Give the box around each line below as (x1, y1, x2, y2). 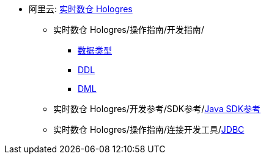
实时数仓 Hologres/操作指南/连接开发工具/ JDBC (53, 124, 245, 135)
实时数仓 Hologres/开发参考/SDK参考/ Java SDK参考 (53, 104, 261, 114)
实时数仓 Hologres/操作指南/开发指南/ (53, 24, 204, 35)
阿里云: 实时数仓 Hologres (29, 4, 133, 14)
